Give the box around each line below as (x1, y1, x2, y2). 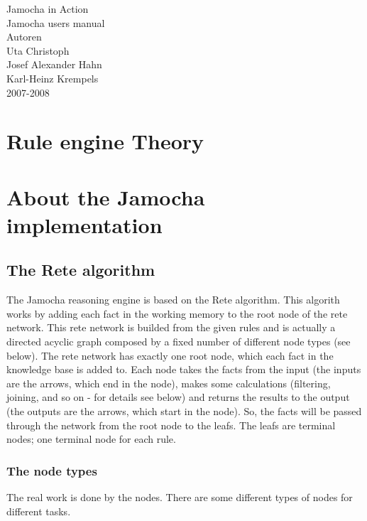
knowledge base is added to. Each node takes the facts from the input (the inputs (6, 362, 361, 377)
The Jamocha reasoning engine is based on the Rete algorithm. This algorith (6, 292, 340, 307)
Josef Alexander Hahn (6, 57, 102, 72)
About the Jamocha (6, 182, 205, 211)
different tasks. (6, 503, 71, 518)
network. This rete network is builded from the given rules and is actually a (6, 320, 336, 335)
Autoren (6, 29, 42, 44)
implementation (6, 210, 163, 239)
